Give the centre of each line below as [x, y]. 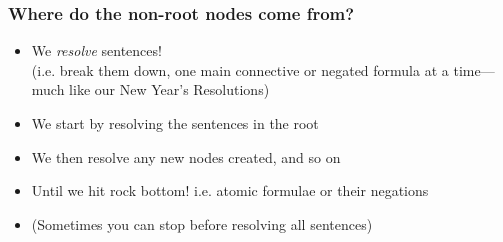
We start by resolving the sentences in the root [175, 123]
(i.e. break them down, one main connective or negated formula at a [240, 69]
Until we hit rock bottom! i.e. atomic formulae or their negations [230, 190]
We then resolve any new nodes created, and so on [186, 156]
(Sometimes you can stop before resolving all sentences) [202, 223]
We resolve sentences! [96, 50]
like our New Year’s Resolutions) [169, 89]
